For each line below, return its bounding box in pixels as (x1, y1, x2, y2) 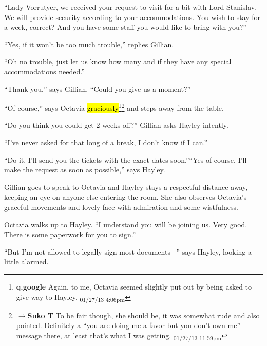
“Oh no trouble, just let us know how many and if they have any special (4, 56, 232, 67)
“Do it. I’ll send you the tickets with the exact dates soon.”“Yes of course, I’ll (4, 154, 247, 165)
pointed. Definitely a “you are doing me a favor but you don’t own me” (16, 320, 241, 331)
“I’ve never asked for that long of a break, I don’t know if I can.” (4, 137, 208, 147)
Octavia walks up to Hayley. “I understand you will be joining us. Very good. (4, 219, 247, 229)
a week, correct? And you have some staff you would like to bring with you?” (4, 22, 246, 32)
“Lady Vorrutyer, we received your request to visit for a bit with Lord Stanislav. (4, 2, 257, 12)
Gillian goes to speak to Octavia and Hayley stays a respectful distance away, (4, 181, 248, 192)
